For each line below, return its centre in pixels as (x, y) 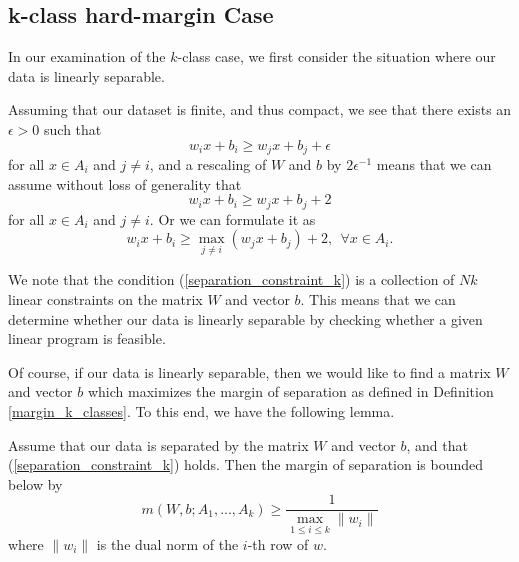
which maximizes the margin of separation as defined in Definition (290, 391)
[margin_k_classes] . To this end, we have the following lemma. (201, 411)
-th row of (278, 543)
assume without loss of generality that (125, 183)
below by (35, 483)
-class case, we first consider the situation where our (336, 56)
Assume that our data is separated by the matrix (158, 444)
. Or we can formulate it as (232, 218)
